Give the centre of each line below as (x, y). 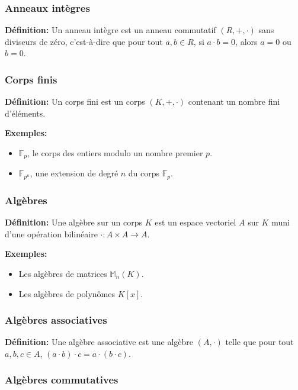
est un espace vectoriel (196, 222)
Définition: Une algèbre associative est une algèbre (99, 342)
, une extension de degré (74, 173)
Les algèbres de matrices (63, 273)
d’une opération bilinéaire (51, 233)
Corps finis (31, 79)
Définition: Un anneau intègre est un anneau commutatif (110, 30)
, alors (246, 41)
